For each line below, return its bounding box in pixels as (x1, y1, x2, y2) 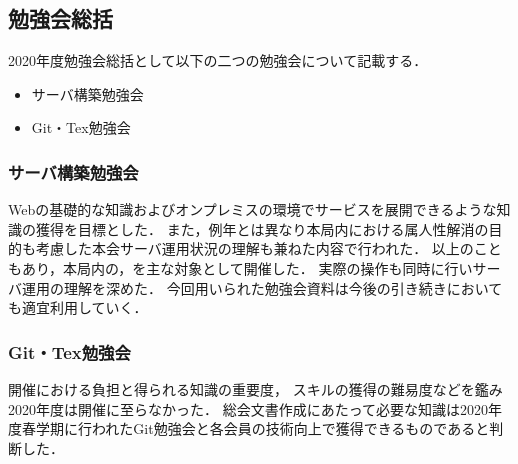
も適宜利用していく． (8, 297, 148, 318)
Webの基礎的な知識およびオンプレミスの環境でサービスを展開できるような (8, 199, 497, 220)
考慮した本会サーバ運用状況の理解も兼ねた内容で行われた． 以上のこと (35, 238, 502, 259)
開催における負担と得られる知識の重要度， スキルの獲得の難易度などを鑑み (8, 378, 503, 399)
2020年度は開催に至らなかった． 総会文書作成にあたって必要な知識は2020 (8, 398, 488, 419)
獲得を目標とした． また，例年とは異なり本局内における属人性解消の (35, 218, 489, 239)
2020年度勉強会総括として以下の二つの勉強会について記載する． (8, 50, 428, 71)
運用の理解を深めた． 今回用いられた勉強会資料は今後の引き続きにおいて (21, 277, 503, 298)
